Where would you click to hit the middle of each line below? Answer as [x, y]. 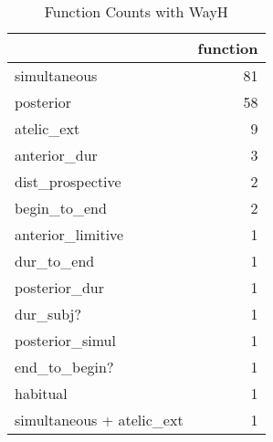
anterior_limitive [69, 234]
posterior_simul [65, 340]
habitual [41, 393]
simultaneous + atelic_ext [99, 420]
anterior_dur [56, 155]
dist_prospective [68, 181]
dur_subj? [48, 314]
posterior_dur [60, 287]
